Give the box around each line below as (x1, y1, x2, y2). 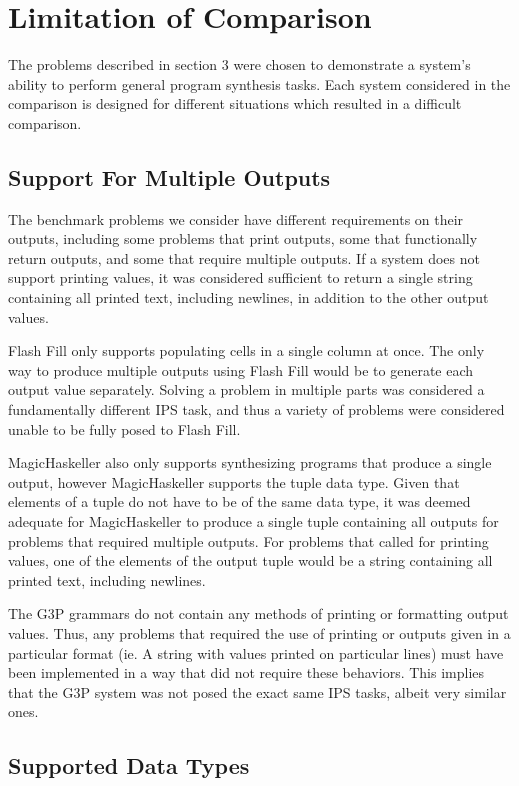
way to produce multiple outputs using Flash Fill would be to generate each (8, 359, 474, 380)
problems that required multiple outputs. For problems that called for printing (8, 530, 489, 551)
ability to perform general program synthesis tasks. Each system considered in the (8, 73, 511, 94)
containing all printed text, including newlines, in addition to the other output (8, 287, 489, 308)
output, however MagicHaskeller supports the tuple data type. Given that (8, 471, 460, 492)
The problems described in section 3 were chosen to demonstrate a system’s (8, 54, 471, 75)
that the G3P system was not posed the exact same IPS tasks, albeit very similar (8, 681, 507, 702)
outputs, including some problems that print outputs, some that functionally (8, 228, 478, 249)
